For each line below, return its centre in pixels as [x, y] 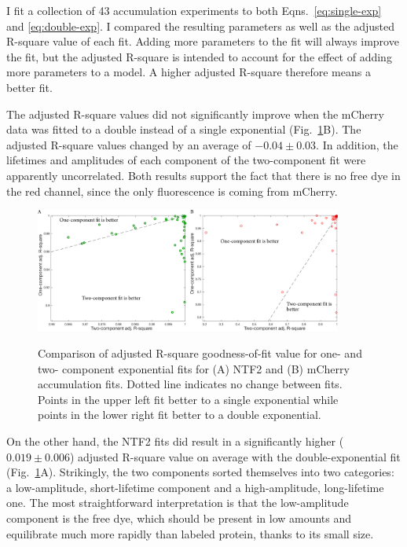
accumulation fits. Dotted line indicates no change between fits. [190, 384]
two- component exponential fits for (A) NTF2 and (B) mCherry [194, 368]
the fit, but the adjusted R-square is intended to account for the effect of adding [199, 56]
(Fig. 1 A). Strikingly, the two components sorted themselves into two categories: [200, 472]
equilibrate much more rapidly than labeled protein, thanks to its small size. [190, 533]
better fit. [29, 87]
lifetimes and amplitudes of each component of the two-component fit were [186, 160]
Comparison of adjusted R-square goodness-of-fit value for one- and [200, 352]
